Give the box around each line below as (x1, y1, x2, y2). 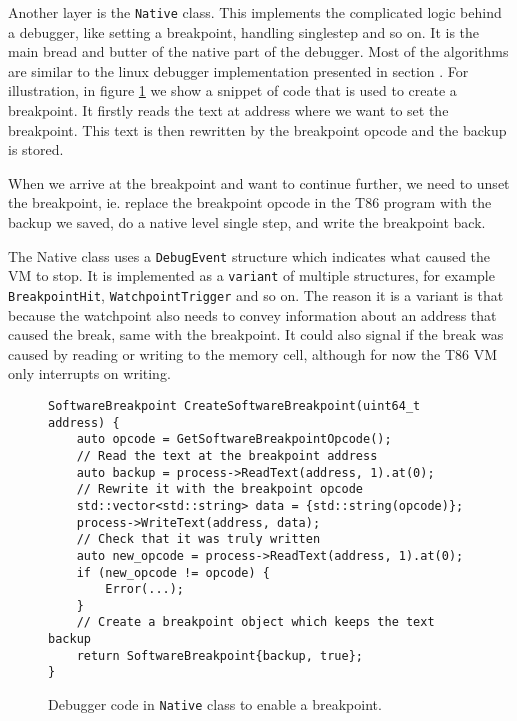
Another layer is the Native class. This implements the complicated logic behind (8, 2, 502, 22)
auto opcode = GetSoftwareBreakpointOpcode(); (76, 432, 392, 447)
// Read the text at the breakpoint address (76, 448, 378, 463)
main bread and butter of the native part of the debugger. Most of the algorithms (8, 41, 509, 62)
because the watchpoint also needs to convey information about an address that (8, 304, 497, 325)
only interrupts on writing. (8, 363, 171, 384)
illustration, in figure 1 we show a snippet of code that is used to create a (8, 80, 457, 101)
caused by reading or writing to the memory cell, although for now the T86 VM (8, 343, 498, 364)
